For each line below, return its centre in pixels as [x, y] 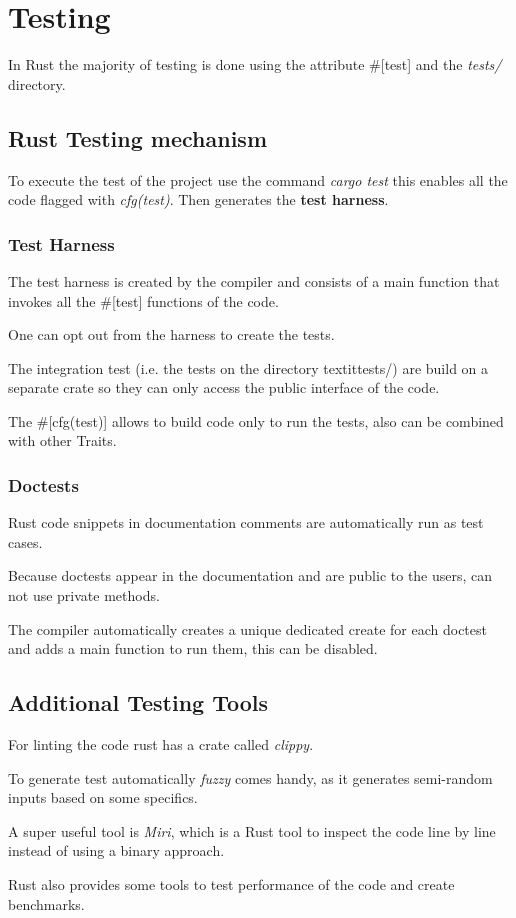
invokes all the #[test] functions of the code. [143, 300]
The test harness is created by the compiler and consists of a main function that [254, 280]
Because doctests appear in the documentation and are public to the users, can [250, 575]
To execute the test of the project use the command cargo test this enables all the [258, 179]
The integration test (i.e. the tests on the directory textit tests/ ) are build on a [248, 367]
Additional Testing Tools [138, 702]
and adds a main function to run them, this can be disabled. [193, 648]
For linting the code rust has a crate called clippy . [161, 744]
